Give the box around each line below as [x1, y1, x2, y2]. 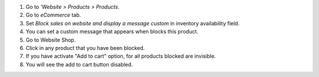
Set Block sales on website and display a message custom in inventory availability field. [25, 19, 240, 26]
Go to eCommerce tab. [25, 12, 82, 19]
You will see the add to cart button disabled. [25, 61, 133, 68]
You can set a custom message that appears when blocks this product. [25, 28, 199, 35]
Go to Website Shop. [25, 36, 76, 43]
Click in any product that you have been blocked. [25, 44, 145, 51]
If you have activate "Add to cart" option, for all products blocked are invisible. [25, 53, 216, 60]
